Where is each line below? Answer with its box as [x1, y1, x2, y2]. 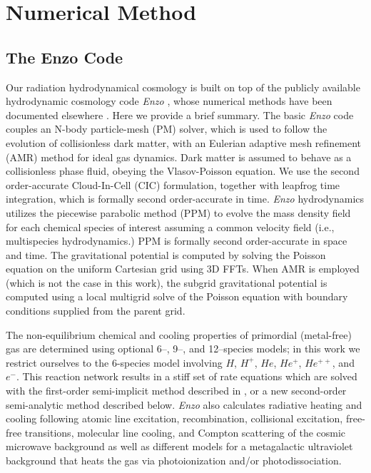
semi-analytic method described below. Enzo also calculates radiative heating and [6, 397, 362, 412]
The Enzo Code [6, 46, 123, 68]
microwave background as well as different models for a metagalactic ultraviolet [6, 439, 353, 454]
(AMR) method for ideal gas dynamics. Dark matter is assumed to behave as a [6, 149, 352, 164]
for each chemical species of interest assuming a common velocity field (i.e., [6, 219, 335, 234]
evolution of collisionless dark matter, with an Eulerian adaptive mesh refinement [6, 135, 362, 150]
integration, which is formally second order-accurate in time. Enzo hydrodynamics [6, 191, 365, 206]
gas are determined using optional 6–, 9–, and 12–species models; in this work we [6, 341, 360, 356]
